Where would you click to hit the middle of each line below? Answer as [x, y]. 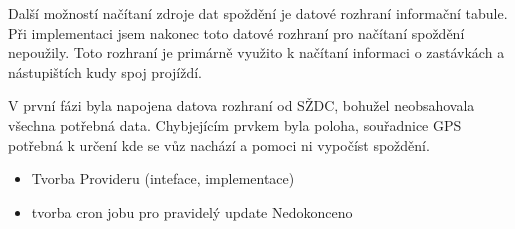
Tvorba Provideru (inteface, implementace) [163, 178]
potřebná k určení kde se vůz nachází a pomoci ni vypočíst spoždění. [219, 144]
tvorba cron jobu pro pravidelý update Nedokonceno [192, 211]
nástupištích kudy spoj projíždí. [105, 71]
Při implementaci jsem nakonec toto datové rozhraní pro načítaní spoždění [236, 32]
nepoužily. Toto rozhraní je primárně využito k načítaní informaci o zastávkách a [256, 52]
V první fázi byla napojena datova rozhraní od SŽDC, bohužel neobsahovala [241, 105]
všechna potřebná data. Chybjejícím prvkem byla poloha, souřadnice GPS [235, 124]
